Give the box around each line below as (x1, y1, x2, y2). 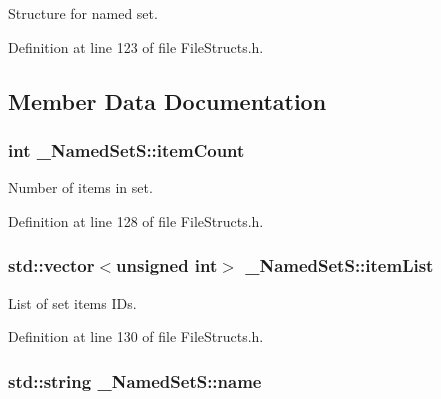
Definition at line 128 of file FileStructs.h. (8, 210, 264, 231)
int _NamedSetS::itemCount (8, 137, 245, 162)
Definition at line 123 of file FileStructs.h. (8, 36, 264, 57)
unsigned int (116, 253, 218, 278)
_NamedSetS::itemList (245, 253, 434, 278)
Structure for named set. (8, 3, 158, 23)
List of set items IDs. (8, 292, 137, 313)
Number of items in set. (8, 177, 153, 198)
